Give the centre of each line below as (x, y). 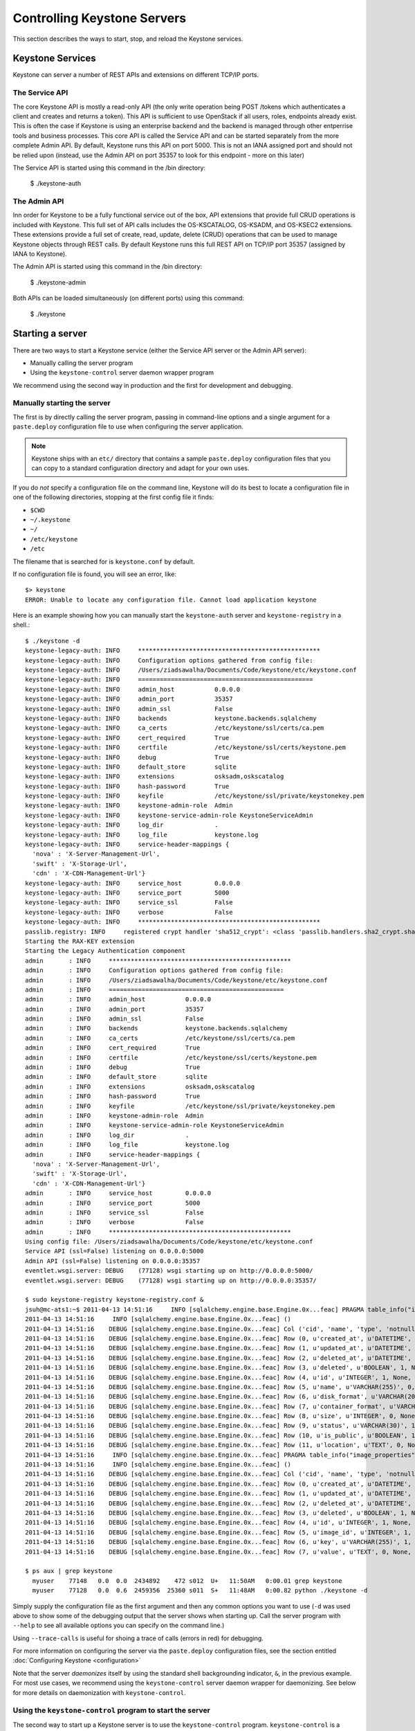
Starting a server (50, 333)
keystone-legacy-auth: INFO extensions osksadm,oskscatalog (155, 777)
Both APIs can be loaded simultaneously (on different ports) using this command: (129, 298)
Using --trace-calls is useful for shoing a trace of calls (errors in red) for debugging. (138, 1638)
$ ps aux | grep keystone (69, 1571)
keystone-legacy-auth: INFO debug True (127, 757)
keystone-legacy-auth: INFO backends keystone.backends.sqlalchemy (171, 718)
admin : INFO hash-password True (113, 1096)
